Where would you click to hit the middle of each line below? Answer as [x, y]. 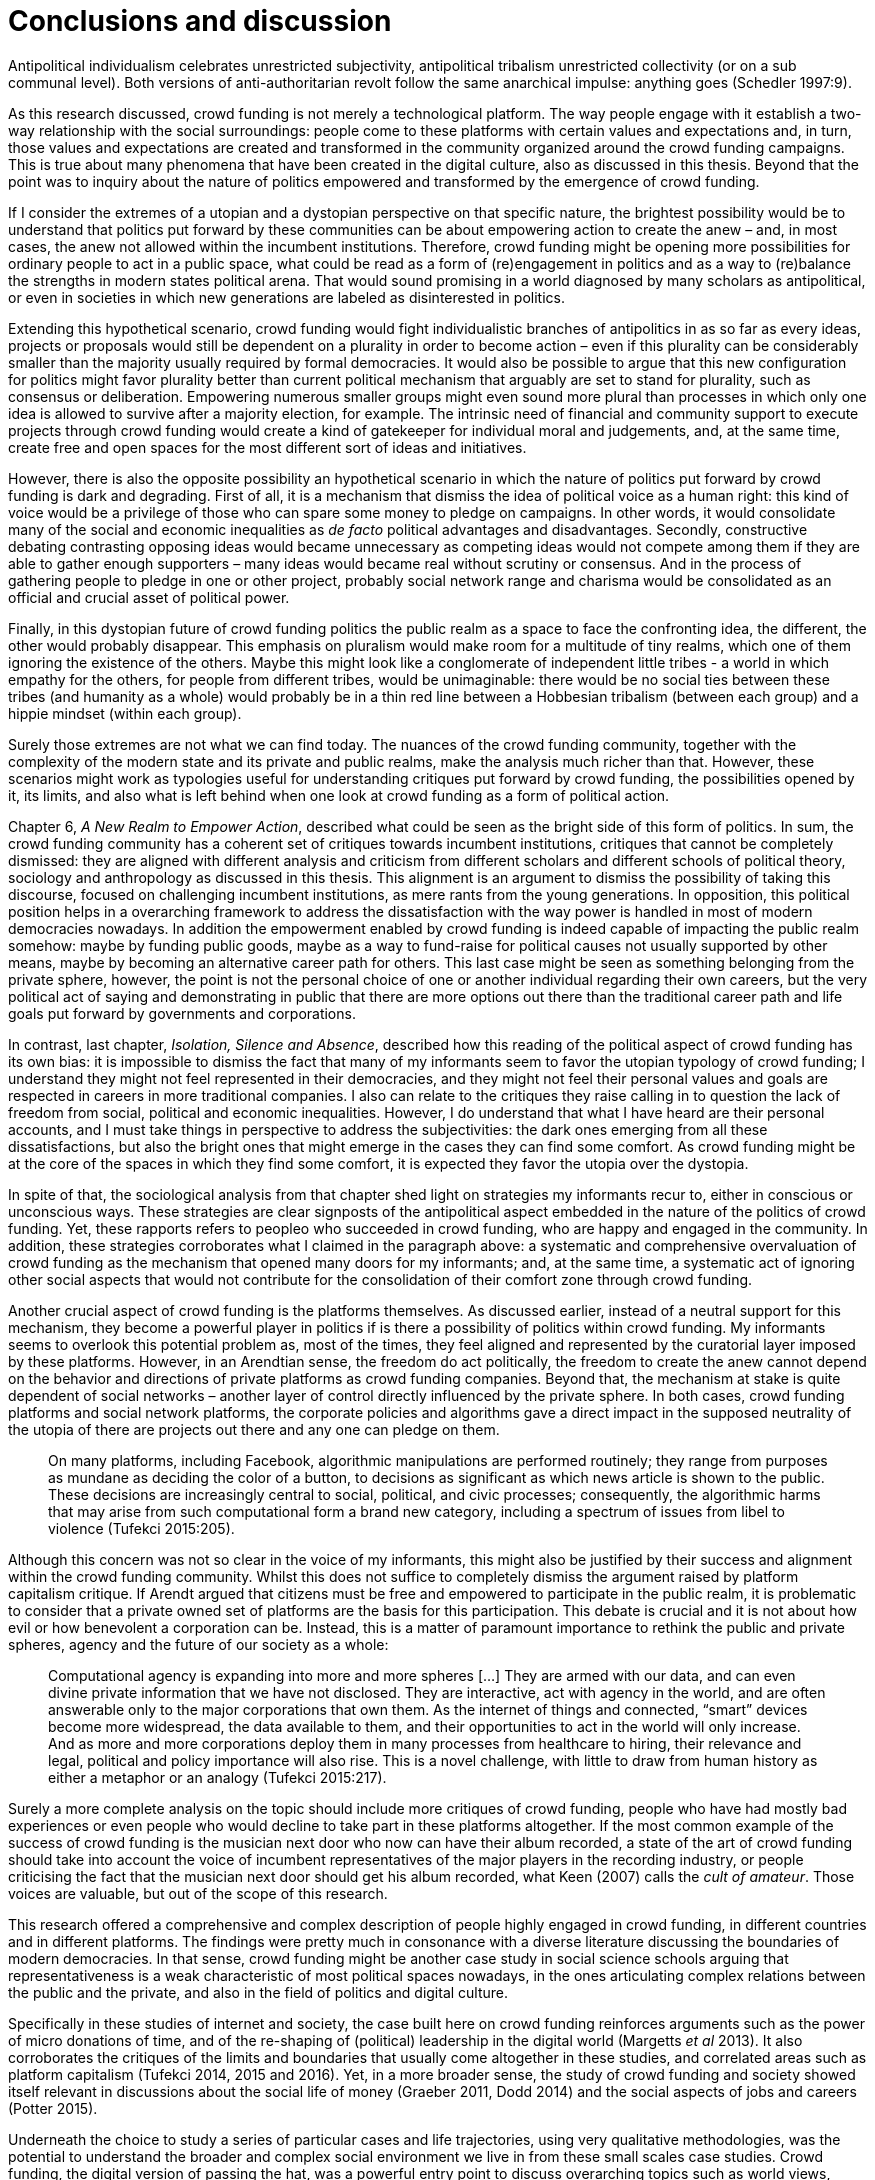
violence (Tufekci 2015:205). [141, 1528]
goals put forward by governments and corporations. [182, 1013]
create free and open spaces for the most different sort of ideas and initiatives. [267, 447]
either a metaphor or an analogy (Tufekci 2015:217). [217, 1777]
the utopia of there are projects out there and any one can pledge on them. [254, 1429]
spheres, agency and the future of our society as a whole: [198, 1644]
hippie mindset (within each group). [125, 713]
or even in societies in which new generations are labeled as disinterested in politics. [286, 297]
